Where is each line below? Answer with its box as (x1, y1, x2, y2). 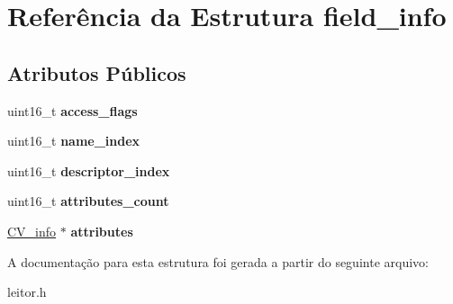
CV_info (7, 221, 57, 240)
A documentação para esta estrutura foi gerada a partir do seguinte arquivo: (7, 252, 429, 271)
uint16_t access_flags (7, 101, 138, 120)
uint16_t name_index (7, 131, 140, 150)
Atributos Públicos (7, 58, 186, 86)
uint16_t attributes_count (7, 192, 169, 210)
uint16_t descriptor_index (7, 161, 170, 180)
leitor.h (7, 282, 47, 301)
